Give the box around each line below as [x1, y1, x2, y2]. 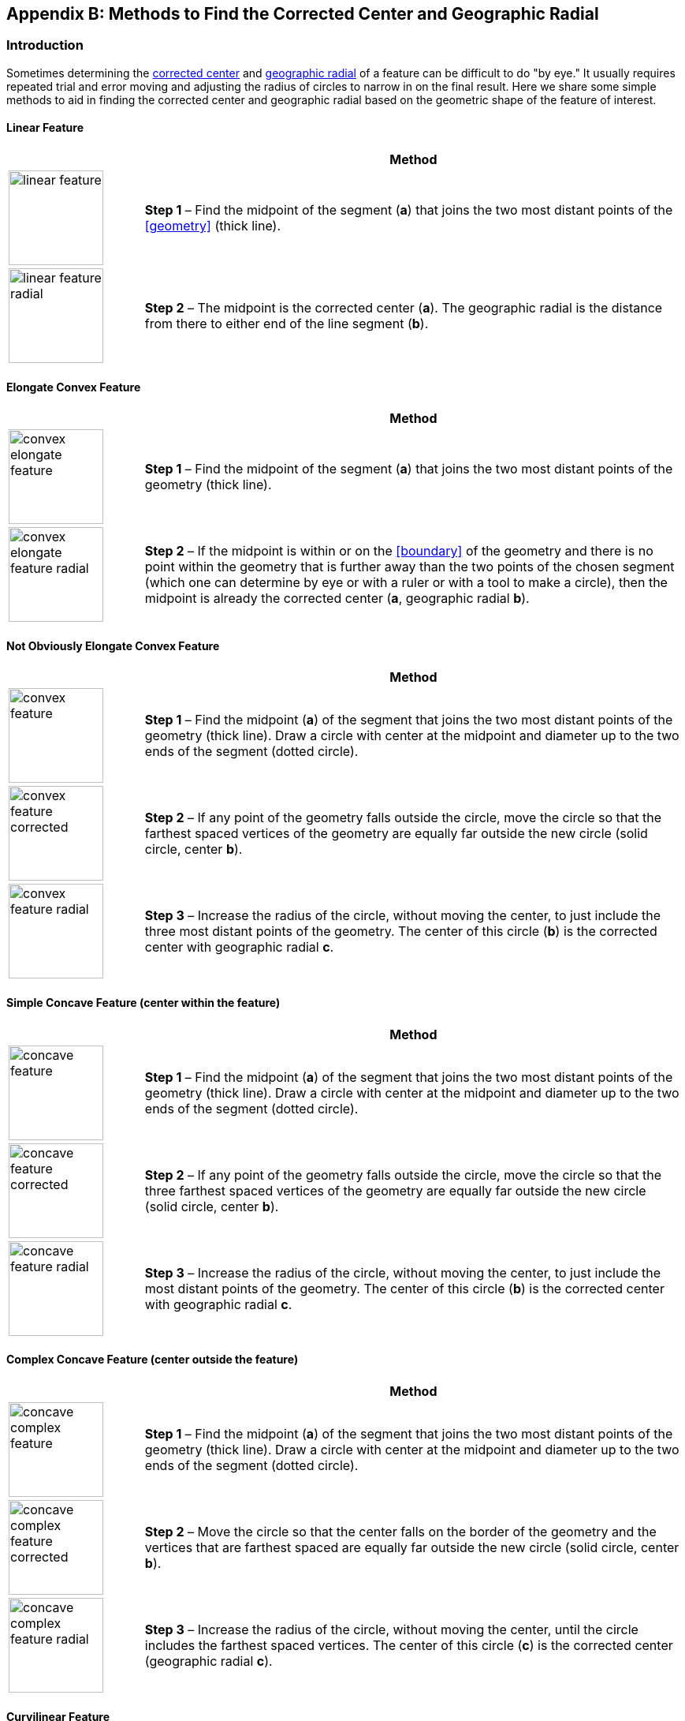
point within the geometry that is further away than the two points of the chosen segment [144, 559, 675, 575]
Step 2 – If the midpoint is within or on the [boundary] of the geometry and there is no [144, 543, 653, 559]
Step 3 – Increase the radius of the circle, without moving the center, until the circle [144, 1621, 638, 1637]
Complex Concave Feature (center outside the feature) [6, 1352, 299, 1367]
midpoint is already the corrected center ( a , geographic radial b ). [144, 590, 530, 607]
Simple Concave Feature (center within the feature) [6, 996, 281, 1010]
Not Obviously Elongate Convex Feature [6, 638, 220, 653]
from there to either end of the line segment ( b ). [144, 316, 429, 332]
